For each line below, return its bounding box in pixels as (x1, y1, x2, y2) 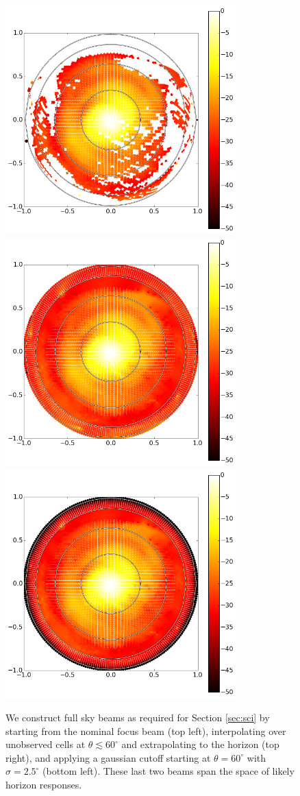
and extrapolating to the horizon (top (121, 737, 279, 751)
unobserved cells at (5, 737, 86, 751)
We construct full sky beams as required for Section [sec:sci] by (5, 710, 270, 724)
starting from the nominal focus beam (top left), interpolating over (5, 723, 286, 738)
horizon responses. (5, 777, 82, 791)
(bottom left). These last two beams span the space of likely (42, 764, 295, 778)
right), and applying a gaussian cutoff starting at (5, 750, 211, 764)
